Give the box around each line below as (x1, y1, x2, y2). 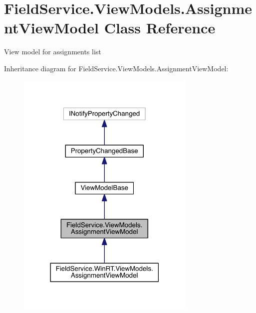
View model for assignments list (4, 46, 101, 57)
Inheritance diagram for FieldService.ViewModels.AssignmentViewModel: (4, 63, 229, 73)
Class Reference (104, 17, 216, 38)
